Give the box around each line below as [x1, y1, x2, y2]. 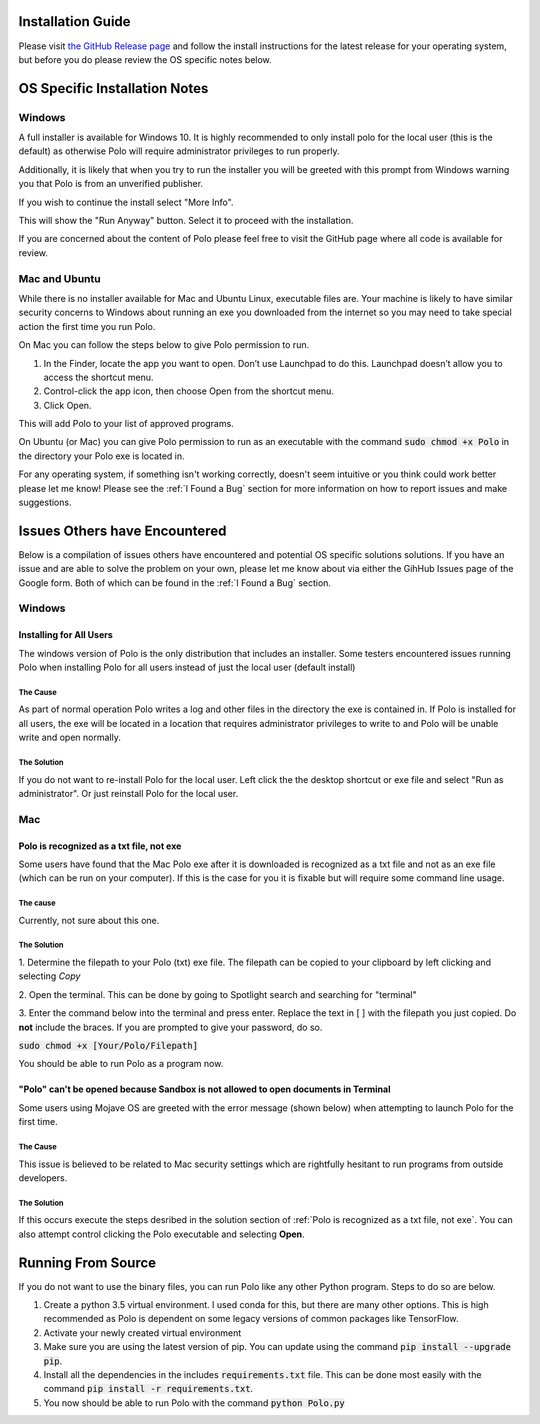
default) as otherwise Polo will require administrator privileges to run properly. [18, 145, 340, 157]
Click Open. [43, 399, 92, 411]
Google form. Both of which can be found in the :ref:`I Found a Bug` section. [18, 576, 332, 589]
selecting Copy [18, 970, 81, 982]
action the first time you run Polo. [18, 320, 156, 332]
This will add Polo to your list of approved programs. [18, 418, 234, 430]
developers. [18, 1171, 68, 1184]
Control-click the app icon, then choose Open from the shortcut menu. [43, 385, 335, 397]
